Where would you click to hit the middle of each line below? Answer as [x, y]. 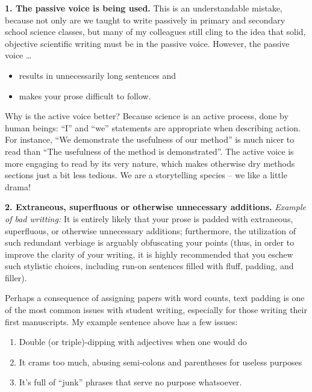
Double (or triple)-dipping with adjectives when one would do [133, 342]
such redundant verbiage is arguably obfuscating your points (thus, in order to [150, 242]
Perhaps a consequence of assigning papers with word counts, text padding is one [155, 298]
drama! [18, 186]
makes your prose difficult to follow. [85, 95]
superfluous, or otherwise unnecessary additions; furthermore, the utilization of [151, 230]
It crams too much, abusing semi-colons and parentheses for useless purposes [161, 362]
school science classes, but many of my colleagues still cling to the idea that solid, [155, 32]
